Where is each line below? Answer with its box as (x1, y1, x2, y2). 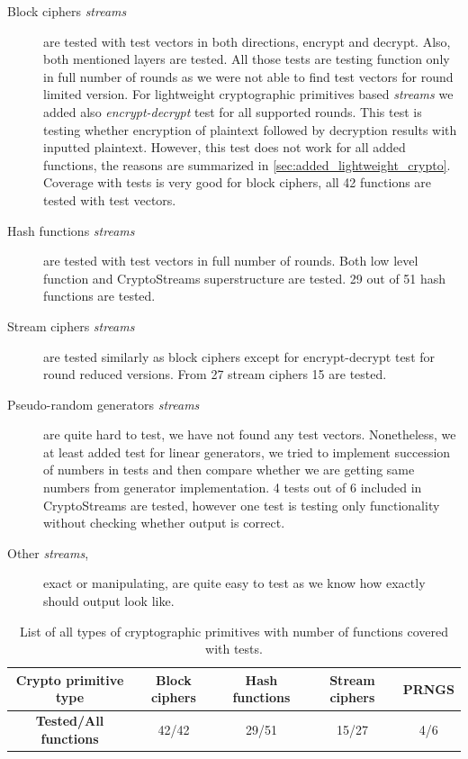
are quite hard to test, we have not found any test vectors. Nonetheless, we (43, 425, 456, 444)
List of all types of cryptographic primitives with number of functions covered (20, 621, 448, 640)
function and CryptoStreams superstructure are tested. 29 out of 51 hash (43, 268, 446, 287)
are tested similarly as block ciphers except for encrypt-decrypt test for (43, 347, 436, 366)
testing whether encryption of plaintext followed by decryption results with (43, 120, 457, 139)
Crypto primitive (15, 670, 124, 689)
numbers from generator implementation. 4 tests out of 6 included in (43, 478, 422, 497)
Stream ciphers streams (7, 316, 135, 335)
